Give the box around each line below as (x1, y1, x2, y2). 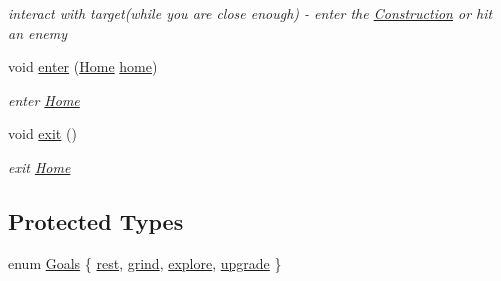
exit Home (8, 156, 71, 177)
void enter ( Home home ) (8, 56, 158, 77)
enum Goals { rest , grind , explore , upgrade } (8, 252, 282, 273)
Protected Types (8, 205, 184, 236)
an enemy (8, 22, 68, 43)
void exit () (8, 123, 77, 144)
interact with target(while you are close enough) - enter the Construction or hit (8, 3, 493, 23)
